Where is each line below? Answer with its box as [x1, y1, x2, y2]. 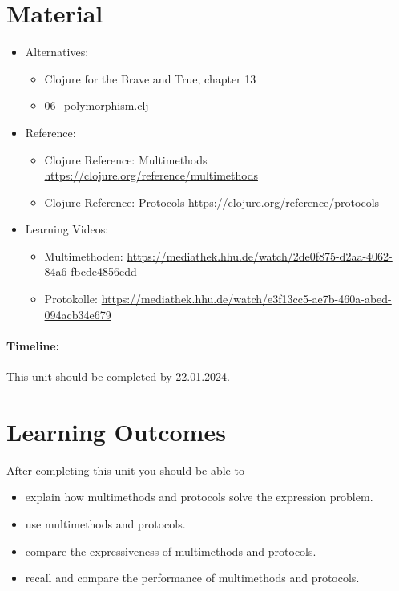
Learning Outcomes [6, 415, 226, 447]
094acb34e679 [44, 306, 111, 322]
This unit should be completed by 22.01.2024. [6, 368, 231, 385]
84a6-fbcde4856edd [44, 263, 137, 280]
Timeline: [6, 337, 60, 354]
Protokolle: [44, 290, 98, 307]
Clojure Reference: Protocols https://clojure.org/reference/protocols [44, 193, 380, 210]
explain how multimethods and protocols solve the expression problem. [25, 488, 373, 505]
